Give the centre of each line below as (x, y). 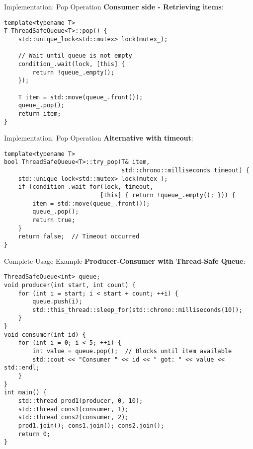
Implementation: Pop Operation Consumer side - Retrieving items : (114, 6)
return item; (40, 113)
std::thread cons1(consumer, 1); (73, 409)
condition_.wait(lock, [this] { (72, 64)
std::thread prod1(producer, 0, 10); (81, 401)
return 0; (34, 434)
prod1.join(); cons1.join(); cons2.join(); (91, 426)
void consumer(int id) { (45, 335)
